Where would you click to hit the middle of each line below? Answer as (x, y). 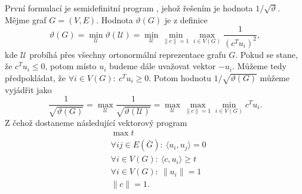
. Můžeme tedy (259, 66)
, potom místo (71, 66)
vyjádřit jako (28, 89)
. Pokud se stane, (266, 54)
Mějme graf (26, 19)
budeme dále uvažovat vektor (163, 66)
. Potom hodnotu (180, 77)
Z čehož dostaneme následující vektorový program (96, 122)
